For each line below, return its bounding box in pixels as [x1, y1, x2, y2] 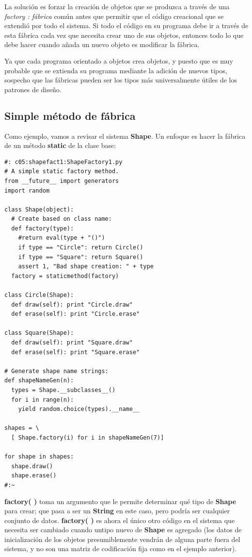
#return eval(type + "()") [18, 234, 105, 242]
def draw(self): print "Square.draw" [11, 339, 133, 346]
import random [4, 187, 50, 194]
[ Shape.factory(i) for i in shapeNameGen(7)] [11, 434, 164, 441]
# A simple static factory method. [4, 168, 119, 175]
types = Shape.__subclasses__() [11, 386, 116, 393]
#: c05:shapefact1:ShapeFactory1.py [4, 158, 123, 165]
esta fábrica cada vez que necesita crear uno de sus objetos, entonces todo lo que [4, 30, 244, 40]
